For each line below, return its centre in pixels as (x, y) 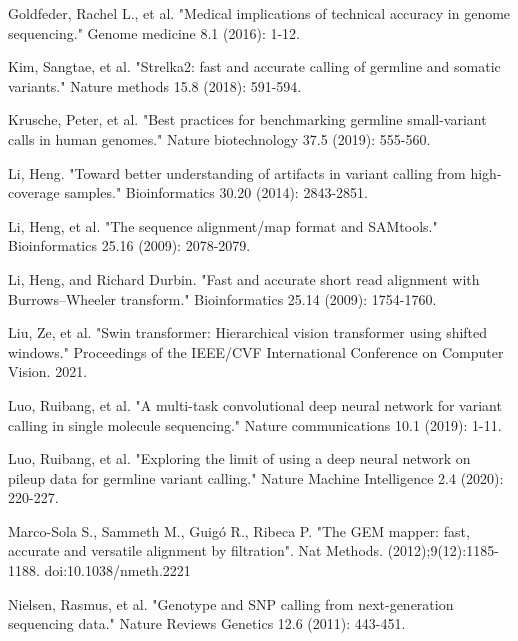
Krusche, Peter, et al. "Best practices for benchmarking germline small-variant (247, 119)
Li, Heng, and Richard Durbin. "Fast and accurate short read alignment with (244, 278)
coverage (34, 192)
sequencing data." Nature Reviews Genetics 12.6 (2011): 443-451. (207, 623)
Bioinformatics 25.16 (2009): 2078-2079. (129, 245)
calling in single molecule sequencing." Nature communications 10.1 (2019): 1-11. (255, 424)
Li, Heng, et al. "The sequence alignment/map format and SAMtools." (223, 225)
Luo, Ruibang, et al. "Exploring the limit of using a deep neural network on (239, 458)
